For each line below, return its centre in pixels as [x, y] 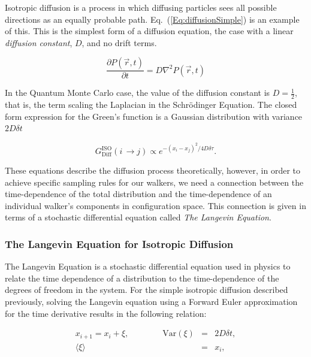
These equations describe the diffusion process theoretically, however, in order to [153, 170]
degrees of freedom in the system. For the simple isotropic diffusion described [147, 290]
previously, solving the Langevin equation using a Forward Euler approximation [151, 302]
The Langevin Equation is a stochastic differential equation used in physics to [148, 266]
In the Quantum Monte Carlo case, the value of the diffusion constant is [138, 93]
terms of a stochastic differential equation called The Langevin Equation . [138, 217]
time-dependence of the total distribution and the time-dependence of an [138, 194]
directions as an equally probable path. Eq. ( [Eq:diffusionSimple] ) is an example [152, 19]
